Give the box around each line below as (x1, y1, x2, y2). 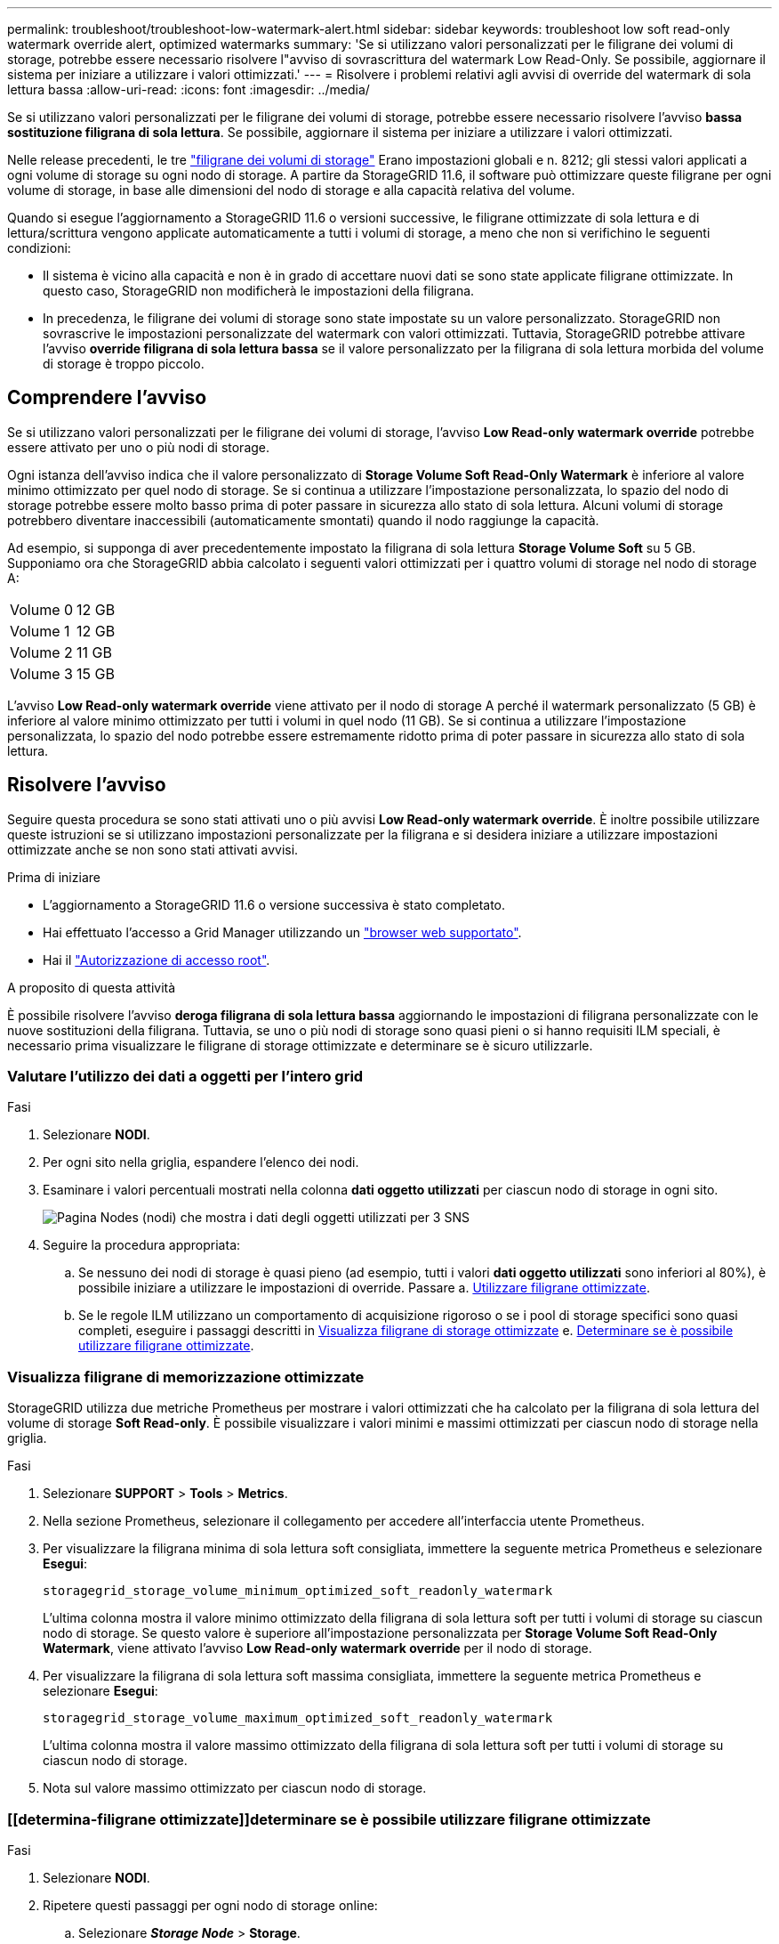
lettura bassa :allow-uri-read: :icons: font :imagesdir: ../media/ (7, 82, 370, 97)
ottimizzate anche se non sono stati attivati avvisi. (7, 841, 299, 857)
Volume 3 (10, 664, 73, 683)
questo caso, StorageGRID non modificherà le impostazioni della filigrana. (43, 283, 475, 298)
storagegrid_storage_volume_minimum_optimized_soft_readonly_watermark (43, 1584, 553, 1599)
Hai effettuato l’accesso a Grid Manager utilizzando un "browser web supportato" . (43, 924, 522, 940)
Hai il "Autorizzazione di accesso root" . (43, 952, 270, 968)
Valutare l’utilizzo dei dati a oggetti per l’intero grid (7, 1067, 364, 1086)
